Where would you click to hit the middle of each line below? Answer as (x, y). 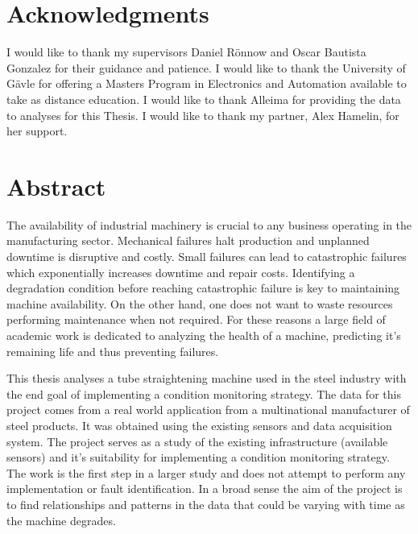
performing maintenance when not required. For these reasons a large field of (196, 319)
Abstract (56, 186)
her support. (37, 131)
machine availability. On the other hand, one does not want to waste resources (200, 303)
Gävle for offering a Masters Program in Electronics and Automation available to (207, 83)
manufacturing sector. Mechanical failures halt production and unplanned (188, 240)
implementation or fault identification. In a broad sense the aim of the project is (205, 488)
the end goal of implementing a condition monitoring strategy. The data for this (204, 393)
